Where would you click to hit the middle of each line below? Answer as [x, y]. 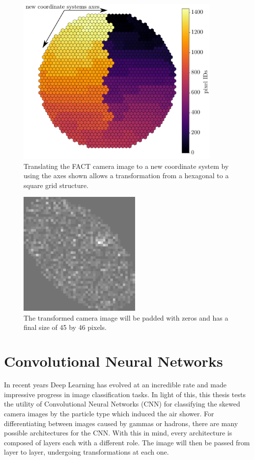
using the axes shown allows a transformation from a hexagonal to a [126, 176]
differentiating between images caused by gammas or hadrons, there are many [121, 423]
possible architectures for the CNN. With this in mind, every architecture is [118, 433]
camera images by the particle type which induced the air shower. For [109, 413]
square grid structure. [56, 185]
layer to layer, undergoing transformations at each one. [86, 452]
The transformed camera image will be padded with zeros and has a [126, 317]
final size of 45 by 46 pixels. [65, 327]
